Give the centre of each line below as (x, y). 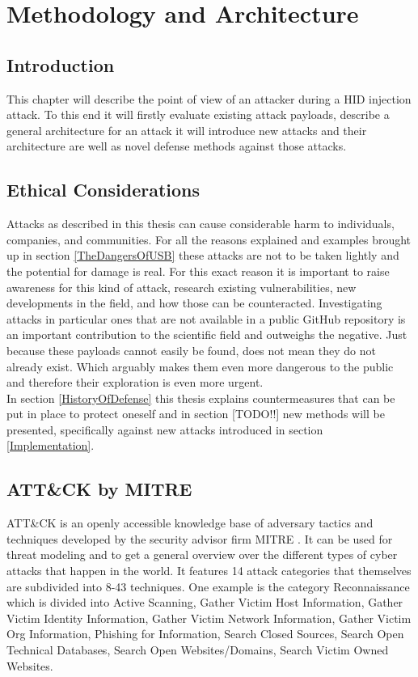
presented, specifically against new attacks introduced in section (165, 429)
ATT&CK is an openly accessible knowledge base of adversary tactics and (190, 523)
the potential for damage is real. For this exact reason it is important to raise (198, 271)
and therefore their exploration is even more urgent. (135, 382)
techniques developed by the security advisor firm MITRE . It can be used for (200, 538)
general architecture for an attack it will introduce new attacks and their (187, 130)
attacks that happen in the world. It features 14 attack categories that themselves (209, 571)
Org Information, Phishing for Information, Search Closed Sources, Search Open (205, 634)
